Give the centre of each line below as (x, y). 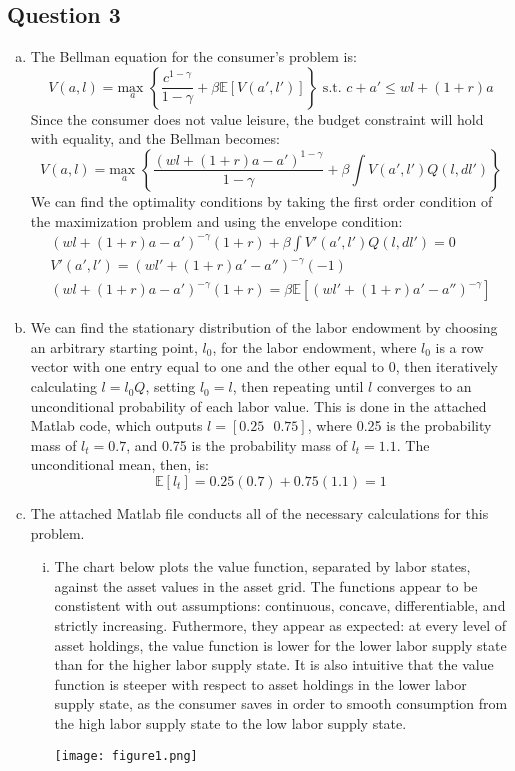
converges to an (424, 386)
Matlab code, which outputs (116, 425)
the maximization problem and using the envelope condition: (216, 220)
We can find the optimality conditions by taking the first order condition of (261, 200)
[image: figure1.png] (126, 755)
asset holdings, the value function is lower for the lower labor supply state (280, 644)
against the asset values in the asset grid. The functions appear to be (266, 585)
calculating (63, 386)
